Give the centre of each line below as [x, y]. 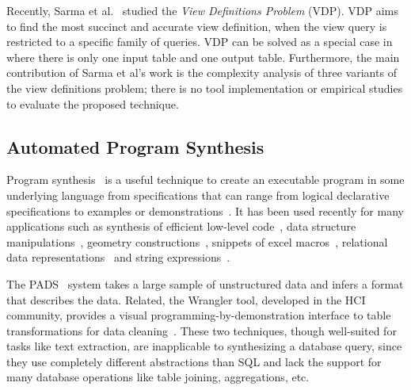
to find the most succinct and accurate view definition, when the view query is [197, 26]
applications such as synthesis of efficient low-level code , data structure [181, 226]
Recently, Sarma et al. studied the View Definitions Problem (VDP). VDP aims [202, 10]
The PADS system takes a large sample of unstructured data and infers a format [205, 283]
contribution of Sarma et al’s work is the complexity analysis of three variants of [202, 73]
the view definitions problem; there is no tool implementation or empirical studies [205, 88]
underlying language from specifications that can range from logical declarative [198, 195]
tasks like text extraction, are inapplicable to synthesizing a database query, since [204, 346]
